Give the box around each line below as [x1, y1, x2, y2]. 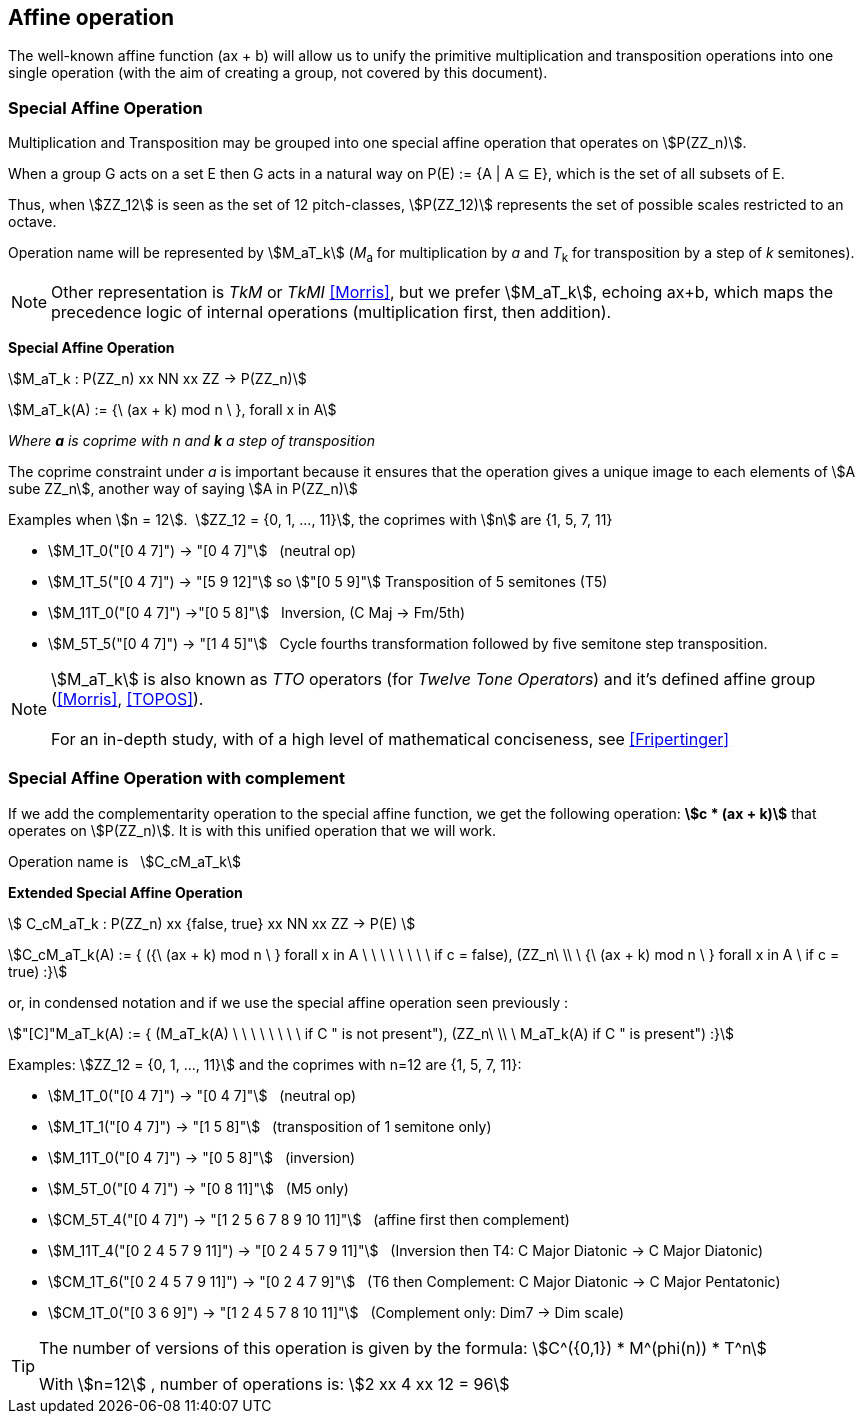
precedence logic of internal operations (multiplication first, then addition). [51, 301, 612, 322]
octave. [8, 213, 57, 231]
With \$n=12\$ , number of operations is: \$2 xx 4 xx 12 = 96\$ [39, 1373, 510, 1394]
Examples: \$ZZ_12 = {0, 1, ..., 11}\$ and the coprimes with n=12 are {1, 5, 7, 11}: [8, 1055, 522, 1073]
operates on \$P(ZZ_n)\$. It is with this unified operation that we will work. [8, 821, 497, 839]
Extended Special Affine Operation [8, 883, 243, 901]
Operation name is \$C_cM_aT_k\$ [8, 852, 242, 870]
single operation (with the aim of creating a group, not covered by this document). [8, 64, 548, 82]
